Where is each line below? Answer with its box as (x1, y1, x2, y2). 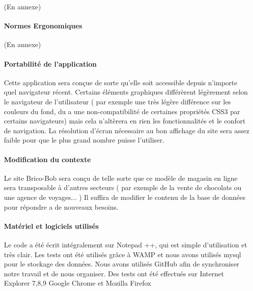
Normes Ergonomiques (4, 21, 83, 31)
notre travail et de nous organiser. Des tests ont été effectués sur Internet (4, 268, 224, 278)
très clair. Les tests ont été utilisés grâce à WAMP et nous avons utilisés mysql (4, 249, 241, 259)
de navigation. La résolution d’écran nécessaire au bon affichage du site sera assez (4, 125, 250, 135)
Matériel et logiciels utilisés (4, 220, 99, 231)
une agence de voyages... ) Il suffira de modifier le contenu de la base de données (4, 192, 246, 202)
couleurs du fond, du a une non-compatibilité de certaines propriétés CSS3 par (4, 106, 240, 116)
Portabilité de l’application (4, 58, 97, 69)
